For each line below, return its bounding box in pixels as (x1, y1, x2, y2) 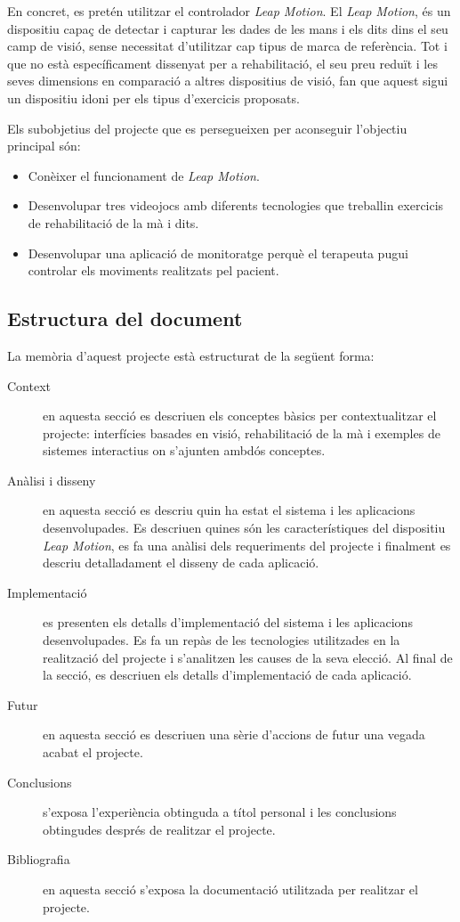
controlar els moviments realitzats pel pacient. (28, 261, 279, 280)
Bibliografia (7, 850, 70, 869)
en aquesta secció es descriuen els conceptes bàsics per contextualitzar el (43, 406, 437, 425)
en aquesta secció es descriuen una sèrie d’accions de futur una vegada (43, 725, 425, 744)
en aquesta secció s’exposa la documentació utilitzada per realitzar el (43, 879, 418, 898)
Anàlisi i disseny (7, 470, 96, 489)
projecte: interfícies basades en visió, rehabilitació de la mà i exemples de (43, 423, 440, 442)
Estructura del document (7, 305, 243, 332)
